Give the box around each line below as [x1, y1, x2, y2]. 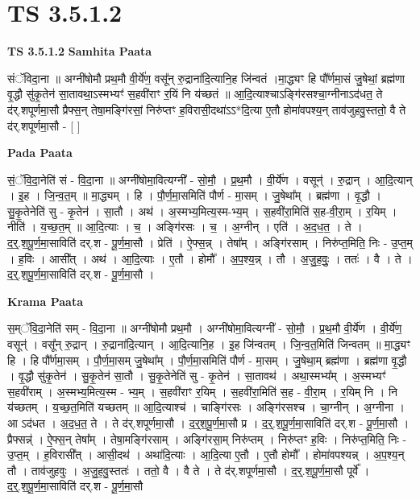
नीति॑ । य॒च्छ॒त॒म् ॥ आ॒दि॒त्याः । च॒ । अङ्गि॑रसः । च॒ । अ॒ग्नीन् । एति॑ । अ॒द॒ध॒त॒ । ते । [7, 218, 363, 235]
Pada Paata [7, 144, 73, 161]
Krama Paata [7, 292, 83, 309]
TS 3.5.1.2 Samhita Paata [7, 43, 152, 60]
